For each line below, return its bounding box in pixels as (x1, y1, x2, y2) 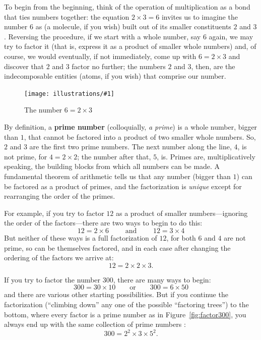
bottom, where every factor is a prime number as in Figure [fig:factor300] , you (4, 309, 246, 319)
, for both (166, 232, 196, 243)
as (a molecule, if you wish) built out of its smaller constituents (35, 21, 231, 32)
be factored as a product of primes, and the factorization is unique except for (4, 181, 242, 191)
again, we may (209, 31, 253, 41)
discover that (4, 61, 44, 71)
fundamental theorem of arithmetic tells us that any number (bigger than (4, 171, 231, 181)
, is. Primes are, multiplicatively (157, 151, 255, 161)
